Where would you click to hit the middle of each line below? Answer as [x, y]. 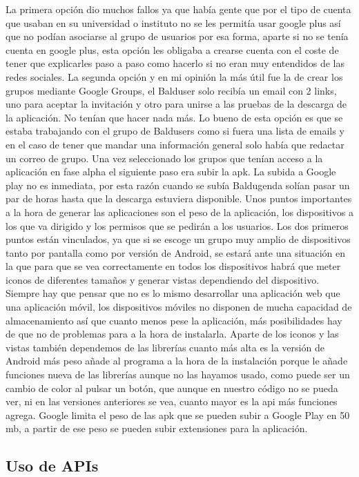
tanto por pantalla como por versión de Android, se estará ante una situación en [176, 252]
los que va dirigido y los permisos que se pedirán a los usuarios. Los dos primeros [177, 225]
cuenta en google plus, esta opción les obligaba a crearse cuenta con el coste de [172, 49]
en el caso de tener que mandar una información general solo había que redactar [175, 144]
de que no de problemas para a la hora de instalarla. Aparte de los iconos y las [172, 334]
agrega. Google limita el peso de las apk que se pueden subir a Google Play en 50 [178, 415]
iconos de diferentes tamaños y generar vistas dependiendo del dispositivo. [163, 279]
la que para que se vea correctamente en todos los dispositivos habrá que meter [173, 266]
